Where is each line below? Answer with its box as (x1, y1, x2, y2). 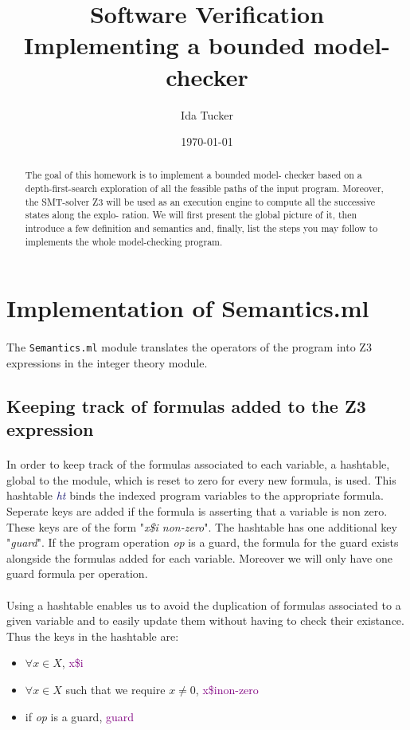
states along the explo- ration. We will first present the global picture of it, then (25, 208, 357, 222)
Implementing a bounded (24, 29, 306, 61)
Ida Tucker (181, 106, 233, 123)
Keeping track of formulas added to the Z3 (6, 393, 366, 418)
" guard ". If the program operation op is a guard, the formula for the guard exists (6, 534, 399, 551)
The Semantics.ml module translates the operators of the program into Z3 (6, 339, 372, 355)
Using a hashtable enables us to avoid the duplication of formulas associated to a (6, 596, 401, 613)
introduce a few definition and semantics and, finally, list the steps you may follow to (25, 222, 378, 235)
